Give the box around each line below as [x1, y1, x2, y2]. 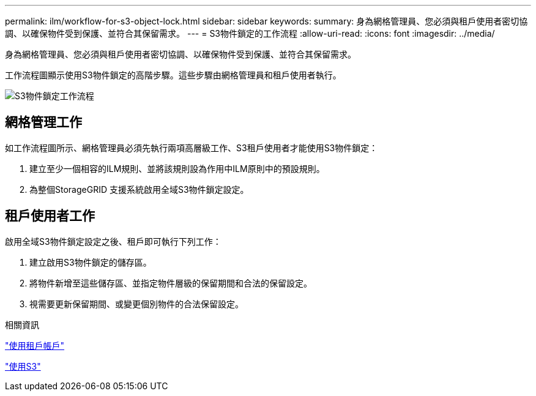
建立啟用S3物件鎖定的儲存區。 [29, 256, 152, 267]
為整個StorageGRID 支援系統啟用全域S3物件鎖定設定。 [29, 184, 249, 195]
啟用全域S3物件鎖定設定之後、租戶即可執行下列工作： [5, 236, 221, 247]
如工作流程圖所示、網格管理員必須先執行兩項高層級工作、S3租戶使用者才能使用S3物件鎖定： [5, 142, 378, 153]
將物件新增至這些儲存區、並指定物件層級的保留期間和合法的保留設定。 [29, 277, 312, 288]
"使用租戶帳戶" [5, 340, 65, 351]
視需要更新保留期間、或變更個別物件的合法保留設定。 [29, 298, 244, 309]
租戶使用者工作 [5, 208, 95, 224]
